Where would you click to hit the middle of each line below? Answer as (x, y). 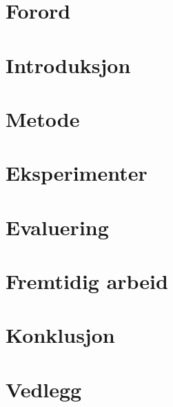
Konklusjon (60, 335)
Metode (43, 118)
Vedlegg (44, 389)
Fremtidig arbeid (87, 281)
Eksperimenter (77, 173)
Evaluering (57, 227)
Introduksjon (68, 64)
